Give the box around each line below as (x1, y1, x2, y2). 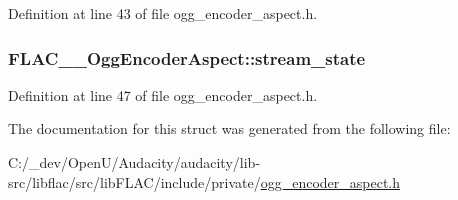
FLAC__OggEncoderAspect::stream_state (8, 45, 366, 70)
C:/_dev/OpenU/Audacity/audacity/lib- (8, 152, 261, 172)
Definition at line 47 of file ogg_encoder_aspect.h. (8, 84, 318, 105)
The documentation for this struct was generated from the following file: (8, 118, 451, 139)
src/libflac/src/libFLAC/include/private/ (8, 171, 261, 192)
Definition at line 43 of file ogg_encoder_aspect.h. (8, 3, 318, 23)
